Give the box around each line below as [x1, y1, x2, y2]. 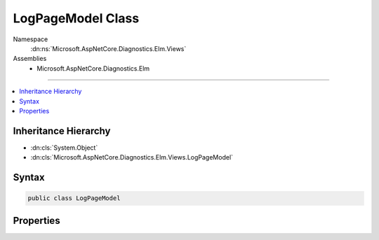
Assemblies [13, 55, 47, 63]
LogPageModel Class [13, 10, 140, 26]
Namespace [13, 35, 48, 43]
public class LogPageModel [27, 195, 121, 202]
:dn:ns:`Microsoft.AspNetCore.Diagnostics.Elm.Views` [30, 44, 187, 52]
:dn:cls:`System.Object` [30, 143, 98, 152]
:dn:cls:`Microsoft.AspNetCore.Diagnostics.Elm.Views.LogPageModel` [30, 153, 234, 162]
